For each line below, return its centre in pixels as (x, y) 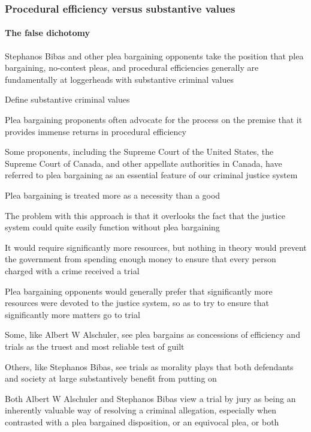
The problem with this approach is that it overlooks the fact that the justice (145, 215)
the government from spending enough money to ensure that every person (141, 259)
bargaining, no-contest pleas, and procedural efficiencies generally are (132, 67)
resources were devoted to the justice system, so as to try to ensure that (137, 303)
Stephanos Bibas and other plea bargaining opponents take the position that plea (154, 55)
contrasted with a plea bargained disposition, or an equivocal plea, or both (142, 421)
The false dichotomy (48, 33)
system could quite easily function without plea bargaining (112, 227)
